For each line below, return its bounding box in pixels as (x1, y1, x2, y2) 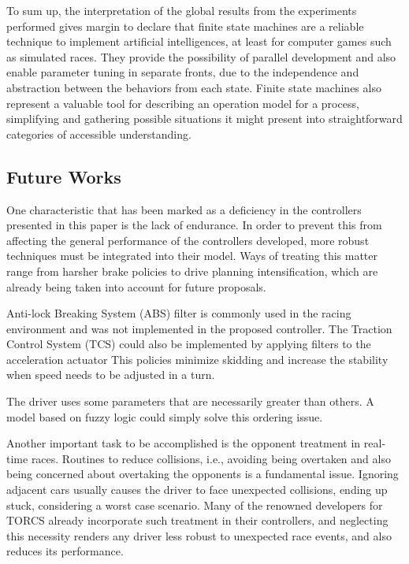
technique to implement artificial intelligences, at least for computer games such (6, 33, 392, 50)
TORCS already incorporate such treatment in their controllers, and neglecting (6, 512, 389, 529)
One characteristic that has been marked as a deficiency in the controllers (6, 201, 362, 217)
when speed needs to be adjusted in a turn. (6, 366, 215, 383)
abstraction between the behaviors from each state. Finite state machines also (6, 79, 381, 95)
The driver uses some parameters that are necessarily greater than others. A (6, 393, 374, 410)
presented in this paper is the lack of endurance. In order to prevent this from (6, 217, 382, 233)
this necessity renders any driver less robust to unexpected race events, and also (6, 527, 392, 544)
